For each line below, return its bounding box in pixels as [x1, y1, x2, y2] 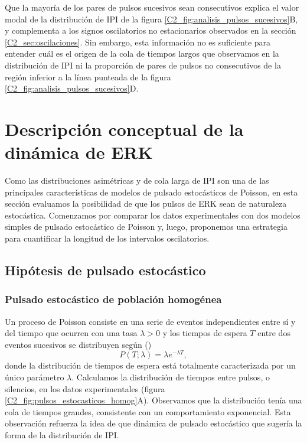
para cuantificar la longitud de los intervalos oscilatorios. [5, 232, 210, 245]
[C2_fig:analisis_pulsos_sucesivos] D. [5, 82, 139, 95]
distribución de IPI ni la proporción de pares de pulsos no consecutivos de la [5, 58, 281, 71]
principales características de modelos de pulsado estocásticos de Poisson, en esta [5, 185, 298, 198]
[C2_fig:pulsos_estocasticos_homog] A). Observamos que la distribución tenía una [5, 394, 302, 406]
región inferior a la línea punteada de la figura [5, 70, 171, 83]
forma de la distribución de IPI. [5, 429, 119, 441]
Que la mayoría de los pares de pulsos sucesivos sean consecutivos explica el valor [5, 1, 299, 13]
